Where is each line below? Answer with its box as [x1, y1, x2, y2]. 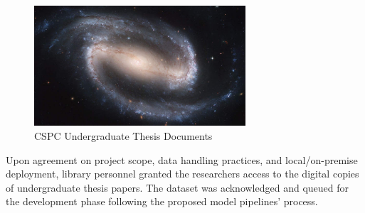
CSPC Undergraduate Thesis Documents [34, 128, 213, 143]
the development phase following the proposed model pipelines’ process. [6, 194, 318, 209]
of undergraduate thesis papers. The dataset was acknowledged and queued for [6, 180, 349, 195]
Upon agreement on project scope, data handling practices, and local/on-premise [6, 152, 358, 167]
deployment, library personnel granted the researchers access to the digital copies [6, 166, 359, 181]
